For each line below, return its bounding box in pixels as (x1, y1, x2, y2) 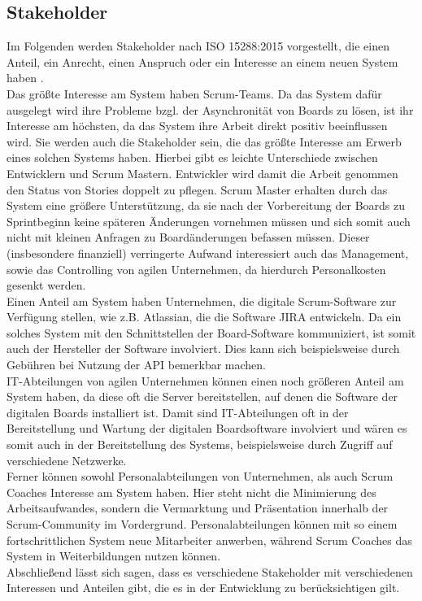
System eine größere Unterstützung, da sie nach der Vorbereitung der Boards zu (7, 197, 406, 214)
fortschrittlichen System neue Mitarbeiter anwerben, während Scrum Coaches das (7, 531, 412, 548)
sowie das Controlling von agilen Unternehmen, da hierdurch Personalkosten (7, 260, 386, 277)
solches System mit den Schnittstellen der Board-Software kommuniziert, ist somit (7, 324, 416, 341)
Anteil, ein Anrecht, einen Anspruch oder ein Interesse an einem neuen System (7, 53, 398, 70)
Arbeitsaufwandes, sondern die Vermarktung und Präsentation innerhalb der (7, 499, 389, 516)
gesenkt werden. (7, 277, 86, 294)
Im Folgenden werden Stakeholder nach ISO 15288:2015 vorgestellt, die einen (7, 37, 389, 54)
